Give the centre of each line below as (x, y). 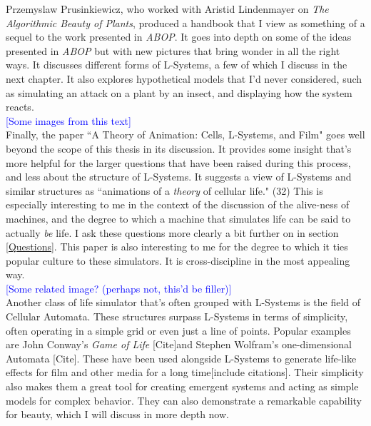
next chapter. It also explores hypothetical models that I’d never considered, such (184, 78)
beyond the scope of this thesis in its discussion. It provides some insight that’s (179, 148)
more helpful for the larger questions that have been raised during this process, (178, 162)
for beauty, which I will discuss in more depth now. (117, 414)
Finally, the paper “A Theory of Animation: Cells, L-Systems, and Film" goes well (185, 135)
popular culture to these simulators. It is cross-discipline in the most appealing (178, 260)
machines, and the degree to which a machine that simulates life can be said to (178, 218)
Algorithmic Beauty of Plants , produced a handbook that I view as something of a (185, 22)
